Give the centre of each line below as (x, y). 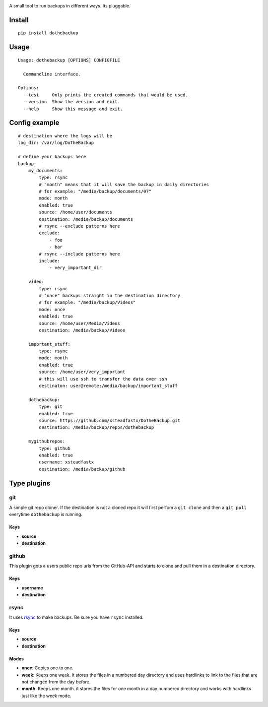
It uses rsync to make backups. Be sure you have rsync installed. (76, 617)
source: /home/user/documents (76, 212)
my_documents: (45, 170)
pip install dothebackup (48, 33)
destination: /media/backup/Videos (82, 330)
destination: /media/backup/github (82, 469)
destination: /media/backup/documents (86, 219)
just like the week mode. (46, 696)
